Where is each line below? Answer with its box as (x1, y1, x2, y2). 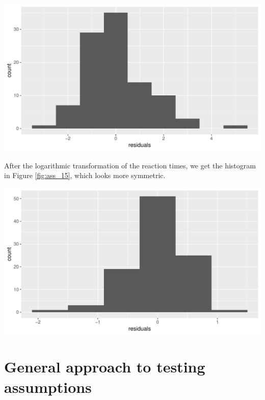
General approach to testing (4, 356, 205, 377)
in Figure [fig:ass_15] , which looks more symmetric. (4, 170, 166, 181)
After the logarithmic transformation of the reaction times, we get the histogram (4, 160, 256, 170)
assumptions (4, 376, 92, 397)
